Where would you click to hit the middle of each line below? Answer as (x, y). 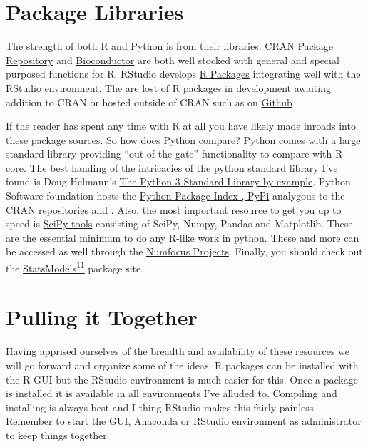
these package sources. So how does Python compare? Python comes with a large (183, 139)
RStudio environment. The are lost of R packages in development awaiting (168, 87)
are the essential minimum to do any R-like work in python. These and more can (183, 237)
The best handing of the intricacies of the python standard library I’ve (184, 167)
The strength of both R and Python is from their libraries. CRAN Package (169, 46)
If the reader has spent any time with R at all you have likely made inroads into (181, 126)
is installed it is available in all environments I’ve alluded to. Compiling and (172, 393)
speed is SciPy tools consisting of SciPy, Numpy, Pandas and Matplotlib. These (179, 223)
